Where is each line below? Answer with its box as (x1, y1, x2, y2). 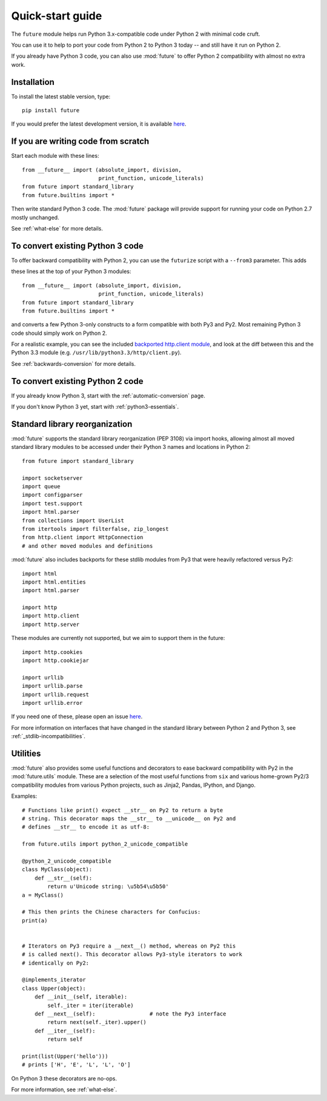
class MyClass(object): (22, 866, 93, 873)
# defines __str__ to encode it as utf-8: (22, 824, 150, 830)
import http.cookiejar (22, 657, 90, 664)
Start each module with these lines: (11, 152, 99, 160)
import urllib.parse (22, 682, 83, 690)
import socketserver (22, 474, 83, 482)
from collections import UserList (22, 517, 124, 524)
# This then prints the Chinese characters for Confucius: (22, 909, 201, 915)
